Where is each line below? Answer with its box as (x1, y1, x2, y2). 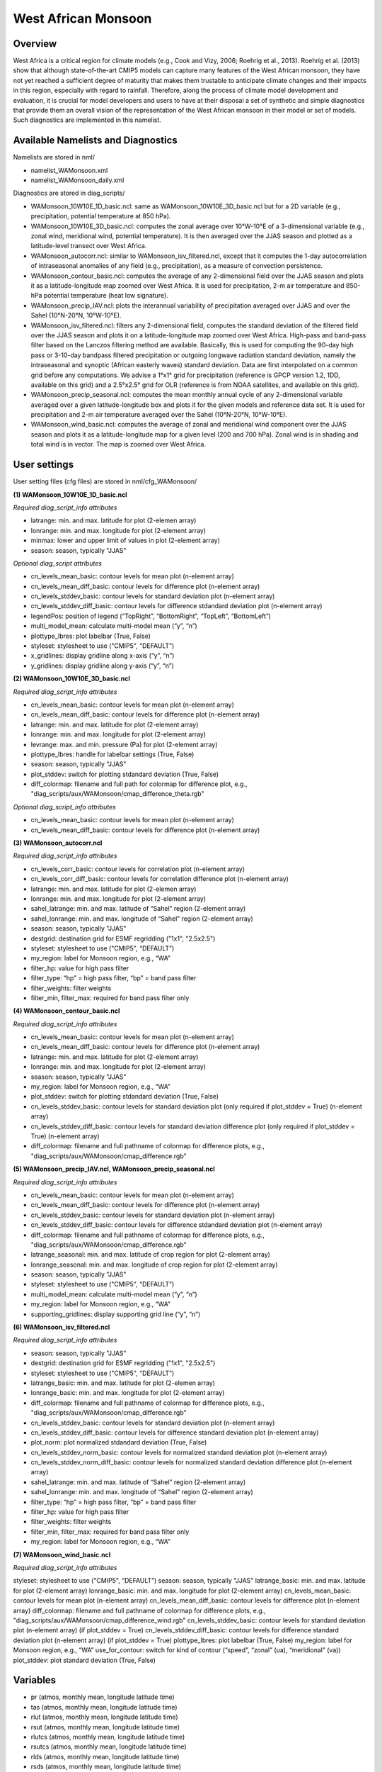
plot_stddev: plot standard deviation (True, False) (13, 1656, 156, 1664)
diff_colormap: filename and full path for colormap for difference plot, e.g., (30, 780, 248, 788)
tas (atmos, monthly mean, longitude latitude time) (30, 1703, 178, 1711)
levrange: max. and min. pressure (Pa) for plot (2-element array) (30, 740, 218, 748)
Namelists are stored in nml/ (13, 153, 95, 162)
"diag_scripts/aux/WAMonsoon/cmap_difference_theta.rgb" (30, 790, 204, 798)
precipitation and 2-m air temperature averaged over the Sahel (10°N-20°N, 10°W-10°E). (30, 410, 288, 419)
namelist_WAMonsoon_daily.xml (30, 176, 125, 184)
